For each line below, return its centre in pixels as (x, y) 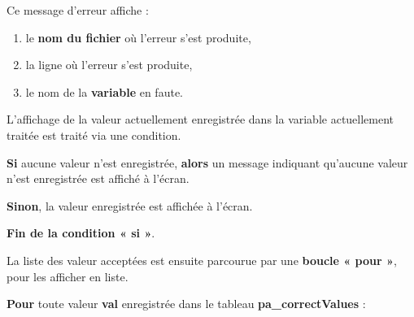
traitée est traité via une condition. (94, 135)
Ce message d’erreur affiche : (78, 10)
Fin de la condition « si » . (81, 233)
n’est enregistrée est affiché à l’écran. (98, 178)
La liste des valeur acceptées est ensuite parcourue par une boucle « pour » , (202, 260)
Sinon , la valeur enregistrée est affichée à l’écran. (130, 205)
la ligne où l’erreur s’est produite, (109, 65)
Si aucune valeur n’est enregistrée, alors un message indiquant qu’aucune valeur (207, 162)
